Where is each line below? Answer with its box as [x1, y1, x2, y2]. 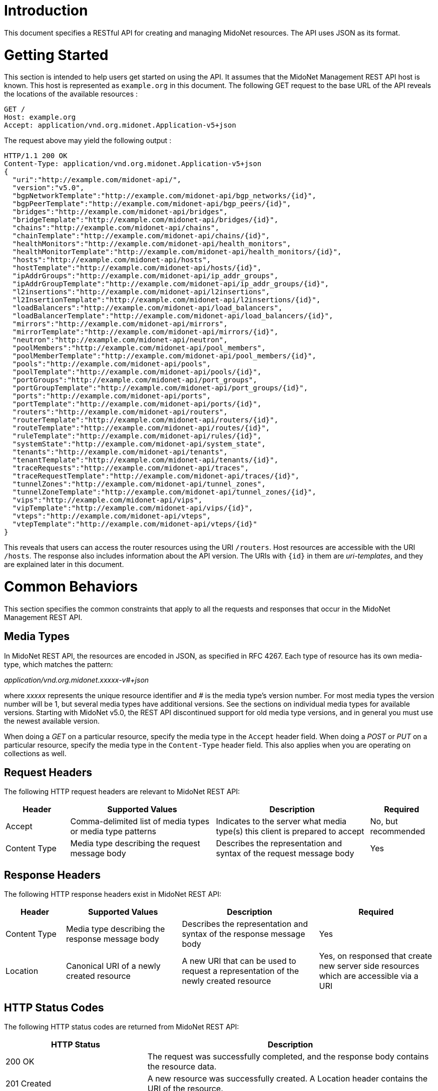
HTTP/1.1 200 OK [4, 152, 68, 160]
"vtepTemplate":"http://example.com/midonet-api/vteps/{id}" [12, 520, 257, 528]
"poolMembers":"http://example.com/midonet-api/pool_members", [12, 344, 266, 352]
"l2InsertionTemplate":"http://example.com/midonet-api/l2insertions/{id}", [12, 296, 321, 304]
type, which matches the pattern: [4, 660, 113, 669]
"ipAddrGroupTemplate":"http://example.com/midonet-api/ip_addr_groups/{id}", [12, 280, 329, 288]
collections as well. [4, 749, 67, 758]
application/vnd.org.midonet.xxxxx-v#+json [4, 675, 149, 684]
